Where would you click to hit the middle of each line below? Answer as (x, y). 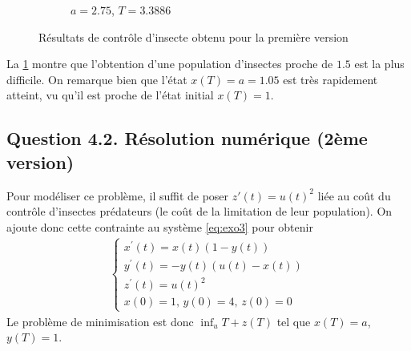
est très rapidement (330, 79)
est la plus (379, 64)
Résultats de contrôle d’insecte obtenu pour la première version (193, 36)
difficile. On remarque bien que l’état (97, 79)
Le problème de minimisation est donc (100, 321)
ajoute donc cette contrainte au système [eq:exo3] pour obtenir (160, 226)
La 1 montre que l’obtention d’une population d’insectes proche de (170, 64)
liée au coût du (354, 195)
